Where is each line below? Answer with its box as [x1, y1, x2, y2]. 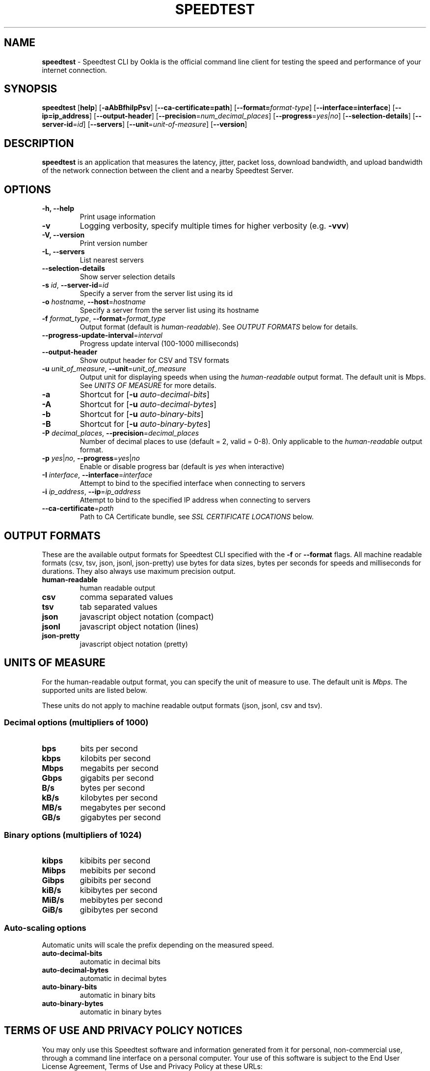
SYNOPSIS [4, 83, 57, 95]
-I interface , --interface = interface [42, 471, 153, 479]
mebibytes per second [80, 895, 163, 905]
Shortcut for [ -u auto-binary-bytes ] [80, 419, 211, 429]
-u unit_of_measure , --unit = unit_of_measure [42, 364, 187, 373]
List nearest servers [80, 256, 144, 265]
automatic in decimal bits [80, 957, 161, 966]
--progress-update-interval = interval [42, 331, 162, 340]
